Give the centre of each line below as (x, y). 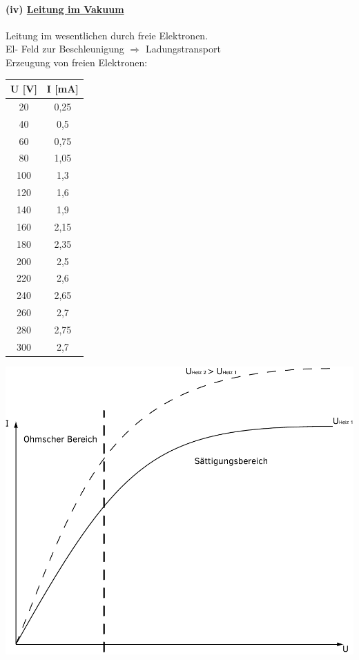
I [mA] (62, 89)
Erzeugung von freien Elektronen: (77, 62)
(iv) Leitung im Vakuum (65, 9)
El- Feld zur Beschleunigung (65, 49)
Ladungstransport (183, 49)
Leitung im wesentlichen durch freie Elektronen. (107, 35)
